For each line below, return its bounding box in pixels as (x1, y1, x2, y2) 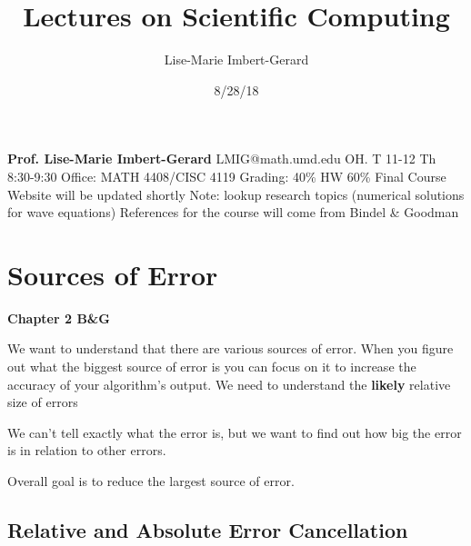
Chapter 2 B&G (7, 308, 111, 327)
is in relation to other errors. (7, 441, 166, 460)
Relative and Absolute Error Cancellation (7, 515, 408, 543)
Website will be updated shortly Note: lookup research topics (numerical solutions (7, 184, 465, 204)
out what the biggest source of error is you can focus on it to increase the (7, 357, 416, 375)
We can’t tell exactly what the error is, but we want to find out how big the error (7, 422, 462, 442)
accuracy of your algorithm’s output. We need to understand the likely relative (7, 374, 451, 393)
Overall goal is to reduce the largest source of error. (7, 471, 295, 490)
